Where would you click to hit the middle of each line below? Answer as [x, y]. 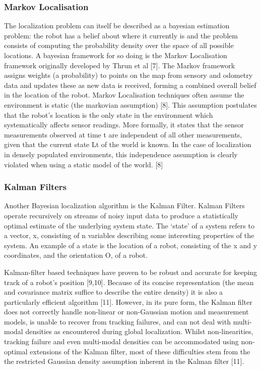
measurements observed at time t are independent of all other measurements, [123, 134]
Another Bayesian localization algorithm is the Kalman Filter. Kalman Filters [124, 205]
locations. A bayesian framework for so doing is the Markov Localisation [116, 55]
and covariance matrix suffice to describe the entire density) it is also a [114, 292]
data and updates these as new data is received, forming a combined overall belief [130, 85]
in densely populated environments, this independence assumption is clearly [121, 154]
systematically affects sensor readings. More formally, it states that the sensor [124, 125]
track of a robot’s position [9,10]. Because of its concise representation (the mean [129, 282]
